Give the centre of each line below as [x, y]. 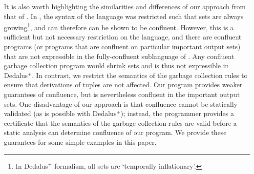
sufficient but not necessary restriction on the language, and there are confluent [123, 37]
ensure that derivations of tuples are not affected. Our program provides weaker [123, 85]
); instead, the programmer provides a [177, 113]
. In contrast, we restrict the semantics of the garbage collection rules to [140, 75]
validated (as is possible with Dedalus [60, 113]
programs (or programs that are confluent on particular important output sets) [122, 47]
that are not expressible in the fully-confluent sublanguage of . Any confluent [119, 56]
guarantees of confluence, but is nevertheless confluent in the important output [122, 94]
